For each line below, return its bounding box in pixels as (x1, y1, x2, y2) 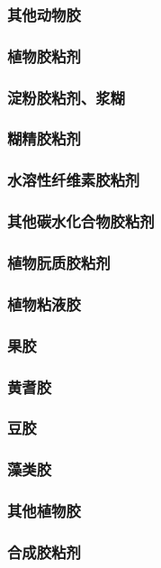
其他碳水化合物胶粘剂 (7, 210, 155, 233)
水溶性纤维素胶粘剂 (7, 169, 140, 191)
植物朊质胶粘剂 (7, 251, 111, 273)
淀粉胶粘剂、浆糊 (7, 86, 125, 108)
